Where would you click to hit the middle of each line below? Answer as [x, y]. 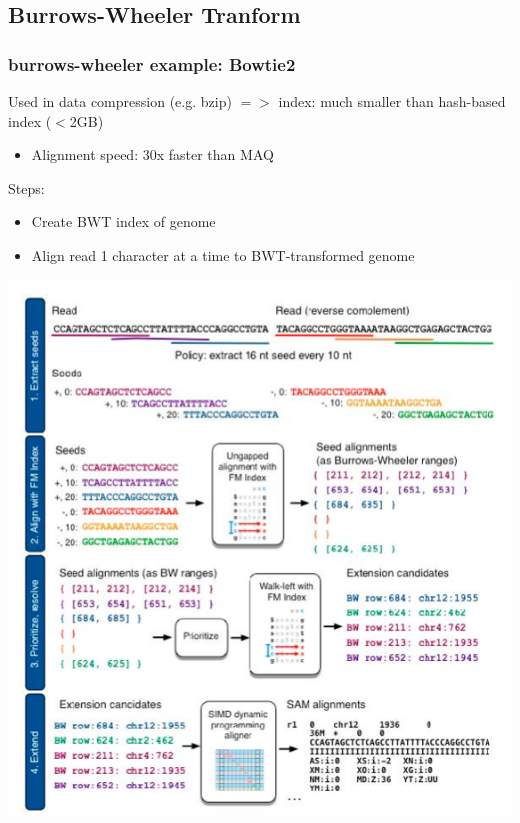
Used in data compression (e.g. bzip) [120, 101]
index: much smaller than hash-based [392, 101]
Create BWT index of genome [123, 221]
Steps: [26, 187]
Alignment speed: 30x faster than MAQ [152, 154]
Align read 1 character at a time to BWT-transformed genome [223, 254]
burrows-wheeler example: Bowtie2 [152, 63]
